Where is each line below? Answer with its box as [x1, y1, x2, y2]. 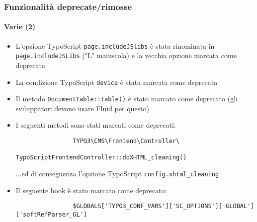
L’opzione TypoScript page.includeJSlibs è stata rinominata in [15, 40, 215, 51]
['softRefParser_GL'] [15, 211, 87, 218]
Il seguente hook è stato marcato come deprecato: [15, 185, 167, 195]
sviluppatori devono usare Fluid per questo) [15, 103, 149, 113]
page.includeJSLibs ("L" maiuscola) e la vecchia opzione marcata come [15, 50, 237, 61]
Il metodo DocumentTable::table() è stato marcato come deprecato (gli [15, 93, 238, 104]
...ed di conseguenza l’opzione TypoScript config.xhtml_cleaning [15, 168, 219, 179]
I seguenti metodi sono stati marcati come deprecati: [15, 120, 176, 130]
